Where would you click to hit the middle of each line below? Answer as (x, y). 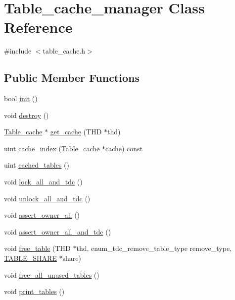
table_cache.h (64, 51)
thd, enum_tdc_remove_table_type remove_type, (154, 248)
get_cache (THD (76, 132)
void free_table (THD (37, 248)
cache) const (124, 148)
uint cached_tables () (37, 165)
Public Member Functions (72, 78)
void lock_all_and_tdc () (43, 182)
